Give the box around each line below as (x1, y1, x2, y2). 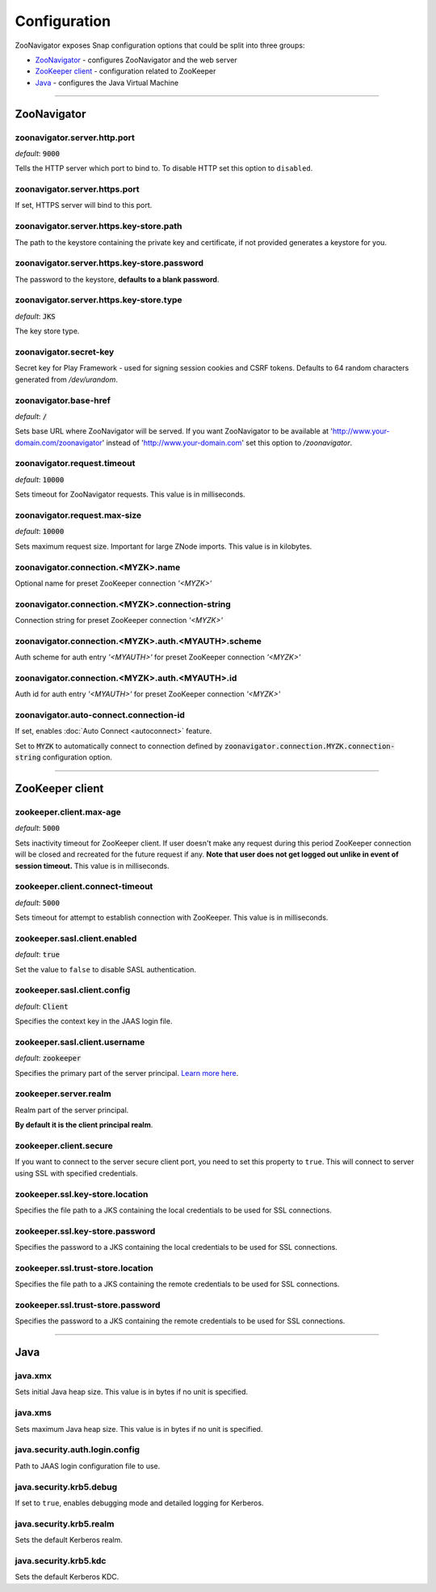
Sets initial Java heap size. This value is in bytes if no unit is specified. (15, 1387, 248, 1397)
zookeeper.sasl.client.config (15, 984, 131, 996)
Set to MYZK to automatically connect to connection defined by (15, 741, 224, 751)
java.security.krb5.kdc (15, 1555, 107, 1566)
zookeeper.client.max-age (15, 807, 121, 817)
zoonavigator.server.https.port (15, 184, 140, 195)
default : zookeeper (15, 1053, 82, 1063)
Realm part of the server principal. (15, 1105, 129, 1115)
